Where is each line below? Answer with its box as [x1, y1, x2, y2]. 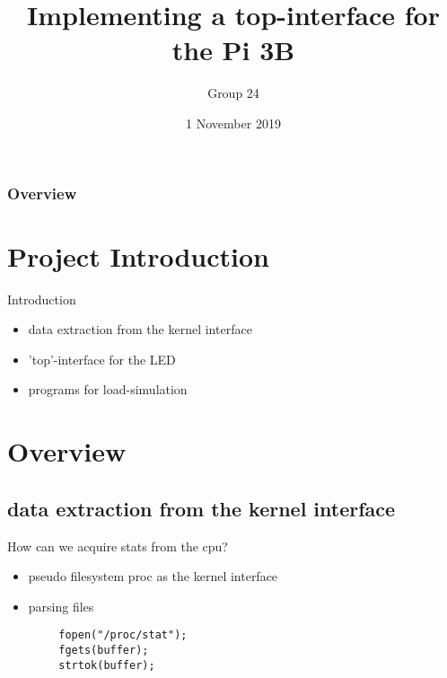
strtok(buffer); [58, 658, 155, 672]
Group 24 [207, 84, 259, 102]
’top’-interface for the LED [28, 349, 176, 368]
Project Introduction [7, 237, 269, 274]
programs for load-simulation [28, 380, 188, 399]
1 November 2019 [186, 113, 281, 132]
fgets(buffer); [58, 643, 149, 656]
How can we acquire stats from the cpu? [7, 536, 228, 555]
